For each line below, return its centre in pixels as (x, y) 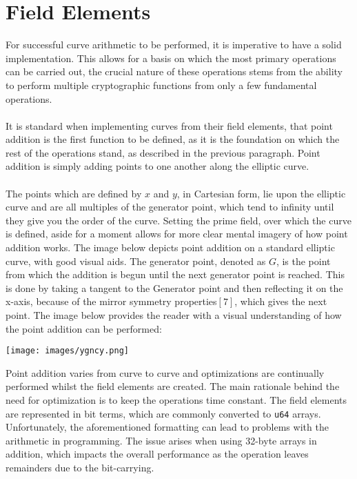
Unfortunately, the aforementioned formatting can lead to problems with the (167, 427)
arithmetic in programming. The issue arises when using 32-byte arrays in (161, 440)
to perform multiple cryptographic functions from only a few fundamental (161, 85)
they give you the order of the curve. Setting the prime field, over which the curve (178, 220)
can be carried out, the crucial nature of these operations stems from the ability (174, 71)
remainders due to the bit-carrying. (80, 468)
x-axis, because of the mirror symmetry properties (111, 301)
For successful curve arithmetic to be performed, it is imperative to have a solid (174, 45)
